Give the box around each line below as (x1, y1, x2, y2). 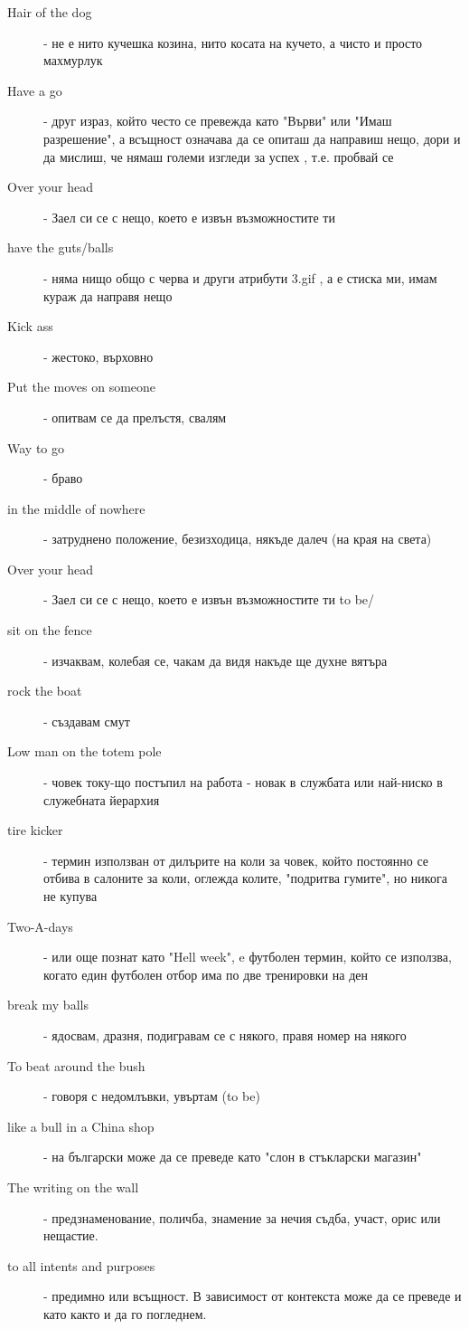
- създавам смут (43, 711, 130, 730)
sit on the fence (7, 621, 92, 640)
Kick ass (7, 317, 53, 336)
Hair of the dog (7, 3, 92, 21)
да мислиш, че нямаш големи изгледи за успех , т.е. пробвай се (43, 147, 394, 166)
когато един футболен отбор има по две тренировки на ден (43, 964, 368, 983)
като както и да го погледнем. (43, 1304, 207, 1323)
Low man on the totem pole (7, 742, 162, 761)
